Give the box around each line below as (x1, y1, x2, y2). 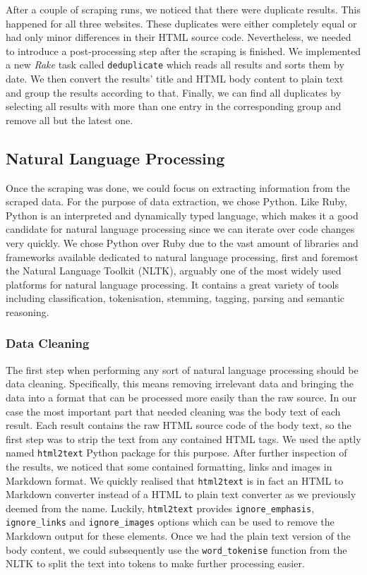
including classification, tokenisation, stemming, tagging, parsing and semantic (6, 291, 345, 305)
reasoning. (6, 304, 49, 319)
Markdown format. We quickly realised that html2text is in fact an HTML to (6, 473, 344, 488)
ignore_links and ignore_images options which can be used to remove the (6, 514, 335, 529)
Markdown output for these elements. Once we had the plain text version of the (6, 528, 351, 543)
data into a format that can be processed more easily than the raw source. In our (6, 389, 357, 404)
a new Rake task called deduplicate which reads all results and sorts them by (6, 57, 344, 72)
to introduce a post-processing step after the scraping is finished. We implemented (6, 43, 361, 58)
